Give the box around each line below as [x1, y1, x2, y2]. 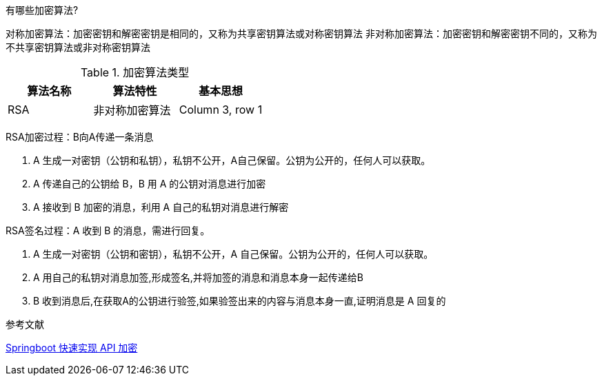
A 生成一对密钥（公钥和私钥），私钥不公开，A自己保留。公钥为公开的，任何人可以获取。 [33, 154, 431, 166]
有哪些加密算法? [6, 4, 79, 16]
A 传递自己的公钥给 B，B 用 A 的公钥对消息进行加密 [33, 178, 266, 189]
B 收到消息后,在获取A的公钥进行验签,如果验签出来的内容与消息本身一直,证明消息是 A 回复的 [33, 295, 446, 307]
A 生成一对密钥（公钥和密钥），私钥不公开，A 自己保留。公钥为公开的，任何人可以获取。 [33, 248, 434, 260]
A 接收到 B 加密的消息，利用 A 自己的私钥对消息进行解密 [33, 201, 289, 213]
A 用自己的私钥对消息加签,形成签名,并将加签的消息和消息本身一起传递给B [33, 271, 363, 283]
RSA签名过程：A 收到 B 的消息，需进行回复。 [6, 225, 210, 236]
